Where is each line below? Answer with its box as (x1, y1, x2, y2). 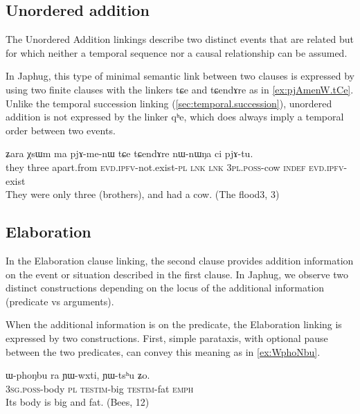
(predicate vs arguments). (6, 294, 114, 308)
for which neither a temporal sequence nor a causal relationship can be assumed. (6, 45, 348, 60)
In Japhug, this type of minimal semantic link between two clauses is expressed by (6, 69, 354, 83)
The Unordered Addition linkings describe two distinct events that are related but (6, 32, 354, 46)
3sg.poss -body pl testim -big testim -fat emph (6, 381, 194, 395)
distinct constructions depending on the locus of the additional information (6, 280, 325, 295)
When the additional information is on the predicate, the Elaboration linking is (6, 317, 342, 332)
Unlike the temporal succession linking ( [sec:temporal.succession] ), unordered (6, 96, 332, 110)
